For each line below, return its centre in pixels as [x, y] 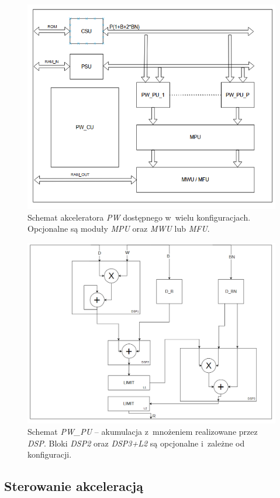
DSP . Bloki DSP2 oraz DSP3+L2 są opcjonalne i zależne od [136, 443]
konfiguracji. [50, 454]
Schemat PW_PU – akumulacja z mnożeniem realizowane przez [143, 432]
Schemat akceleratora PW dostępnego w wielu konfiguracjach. [139, 217]
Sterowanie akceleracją [74, 486]
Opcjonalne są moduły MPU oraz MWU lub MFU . [119, 229]
